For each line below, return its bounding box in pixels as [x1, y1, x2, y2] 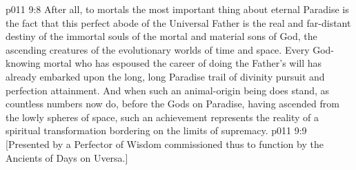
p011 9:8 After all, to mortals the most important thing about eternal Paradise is [6, 2, 349, 16]
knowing [6, 56, 41, 70]
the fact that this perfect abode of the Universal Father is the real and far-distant [6, 15, 351, 30]
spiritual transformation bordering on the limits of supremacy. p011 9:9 [6, 123, 307, 138]
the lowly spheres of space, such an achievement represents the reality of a [6, 109, 319, 124]
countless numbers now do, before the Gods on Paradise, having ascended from [6, 96, 339, 111]
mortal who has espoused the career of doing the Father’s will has [43, 56, 322, 70]
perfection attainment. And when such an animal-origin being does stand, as [6, 83, 330, 97]
